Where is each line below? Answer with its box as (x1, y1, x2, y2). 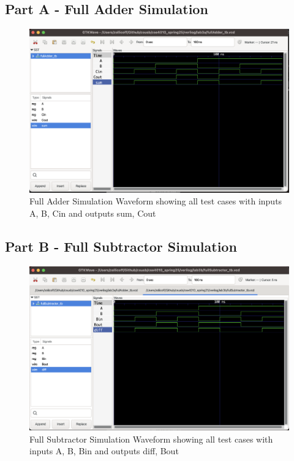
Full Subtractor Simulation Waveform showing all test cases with (29, 432, 273, 445)
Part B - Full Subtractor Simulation (5, 237, 237, 256)
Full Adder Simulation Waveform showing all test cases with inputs (29, 195, 282, 207)
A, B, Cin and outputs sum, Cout (29, 207, 156, 220)
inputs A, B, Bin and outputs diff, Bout (29, 444, 179, 457)
